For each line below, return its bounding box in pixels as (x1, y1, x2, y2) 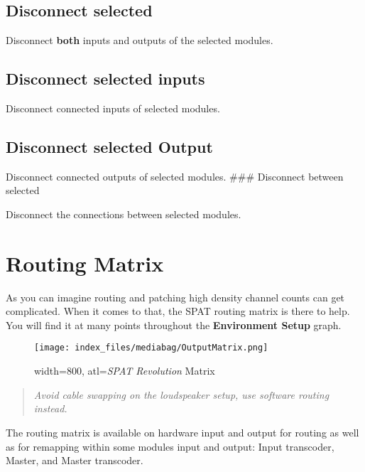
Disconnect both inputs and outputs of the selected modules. (6, 33, 273, 48)
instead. (33, 401, 67, 416)
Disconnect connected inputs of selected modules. (6, 101, 220, 115)
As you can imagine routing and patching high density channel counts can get (6, 289, 345, 304)
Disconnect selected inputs (6, 68, 205, 90)
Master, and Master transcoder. (6, 453, 143, 468)
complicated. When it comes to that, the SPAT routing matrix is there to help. (6, 304, 350, 318)
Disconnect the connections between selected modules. (6, 206, 241, 221)
